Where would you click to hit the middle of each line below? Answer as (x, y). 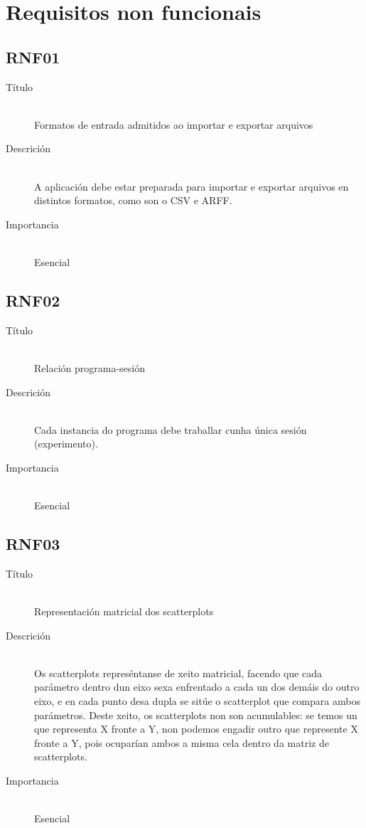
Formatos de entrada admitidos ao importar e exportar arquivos (174, 124)
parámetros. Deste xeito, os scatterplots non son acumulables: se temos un (196, 715)
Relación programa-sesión (90, 367)
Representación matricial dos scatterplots (124, 611)
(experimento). (66, 444)
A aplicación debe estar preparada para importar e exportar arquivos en (192, 186)
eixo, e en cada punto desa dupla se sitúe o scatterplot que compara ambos (197, 701)
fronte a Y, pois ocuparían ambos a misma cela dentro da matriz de (182, 742)
